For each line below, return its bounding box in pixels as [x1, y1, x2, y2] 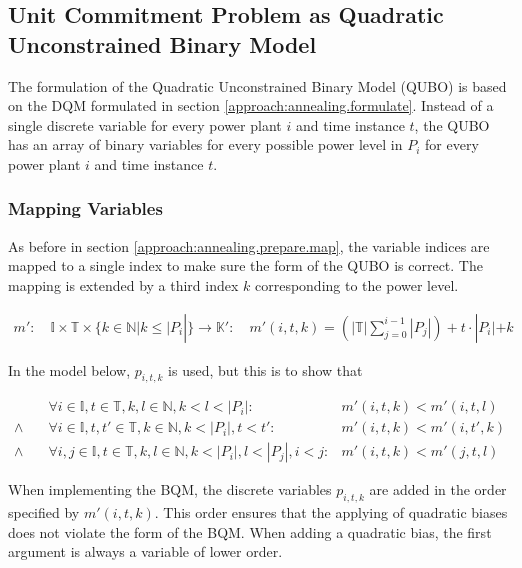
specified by [8, 502, 80, 523]
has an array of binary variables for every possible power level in [8, 134, 403, 155]
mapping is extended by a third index [8, 274, 239, 295]
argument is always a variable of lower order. [8, 541, 283, 562]
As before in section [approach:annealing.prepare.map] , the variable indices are [8, 235, 490, 256]
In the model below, [8, 359, 131, 380]
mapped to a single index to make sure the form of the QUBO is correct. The [8, 255, 483, 276]
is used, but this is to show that [168, 359, 363, 380]
